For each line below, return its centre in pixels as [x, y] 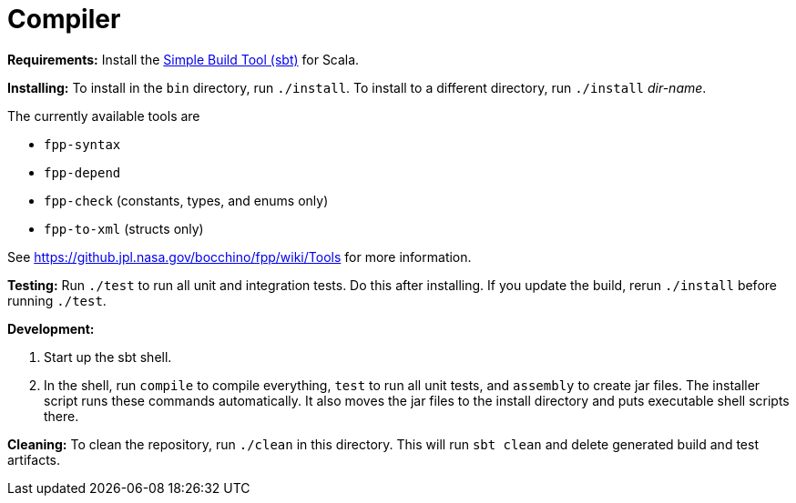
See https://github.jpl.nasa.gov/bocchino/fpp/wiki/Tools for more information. [240, 257]
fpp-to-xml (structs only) [124, 228]
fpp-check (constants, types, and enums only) [186, 200]
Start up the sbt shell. [108, 357]
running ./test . [57, 300]
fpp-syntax [82, 144]
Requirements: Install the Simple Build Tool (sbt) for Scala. [184, 59]
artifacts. [34, 459]
